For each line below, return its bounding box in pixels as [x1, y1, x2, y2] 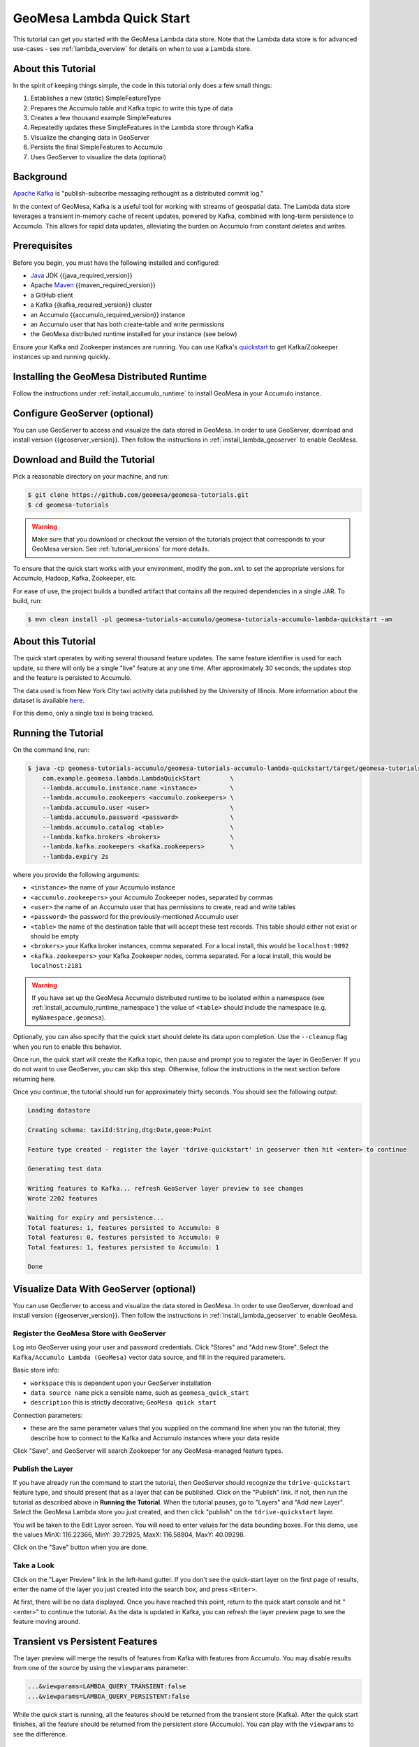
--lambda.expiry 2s [42, 853, 110, 860]
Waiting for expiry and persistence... [27, 1214, 164, 1222]
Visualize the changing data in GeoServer [30, 133, 150, 141]
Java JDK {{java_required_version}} [30, 271, 133, 280]
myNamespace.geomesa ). [31, 1013, 106, 1022]
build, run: [13, 596, 43, 604]
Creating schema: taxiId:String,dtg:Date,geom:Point [27, 1126, 212, 1133]
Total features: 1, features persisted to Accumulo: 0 [27, 1224, 219, 1231]
